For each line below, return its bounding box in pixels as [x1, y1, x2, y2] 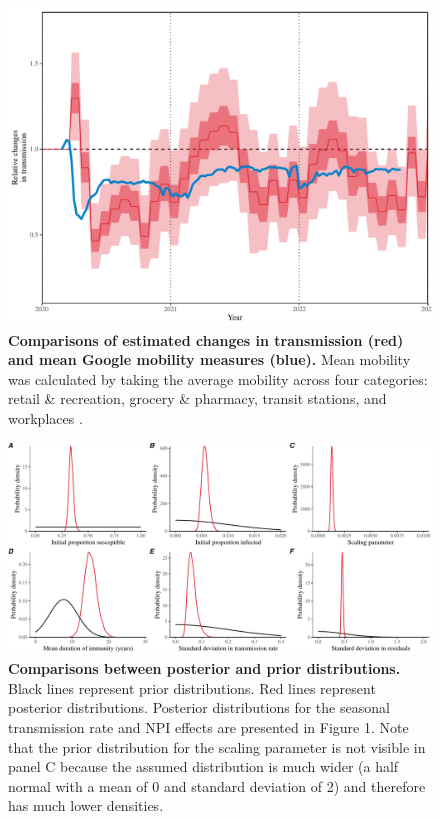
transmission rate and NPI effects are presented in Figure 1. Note [8, 716, 409, 737]
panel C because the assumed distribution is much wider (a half [8, 756, 399, 777]
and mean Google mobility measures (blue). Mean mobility [8, 349, 411, 370]
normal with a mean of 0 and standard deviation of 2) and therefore [8, 775, 426, 796]
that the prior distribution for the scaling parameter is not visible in [8, 736, 426, 757]
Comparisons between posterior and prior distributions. [8, 658, 401, 679]
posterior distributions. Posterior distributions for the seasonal [8, 697, 390, 718]
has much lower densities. [8, 795, 164, 816]
